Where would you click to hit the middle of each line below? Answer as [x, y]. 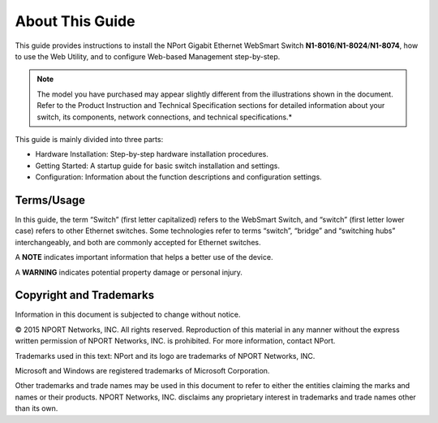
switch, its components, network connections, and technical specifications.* [164, 117]
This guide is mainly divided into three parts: [89, 139]
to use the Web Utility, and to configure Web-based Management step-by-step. [148, 56]
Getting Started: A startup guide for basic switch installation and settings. [157, 166]
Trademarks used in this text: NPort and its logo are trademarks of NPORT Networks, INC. [165, 356]
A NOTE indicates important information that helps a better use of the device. [144, 257]
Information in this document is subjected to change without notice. [128, 315]
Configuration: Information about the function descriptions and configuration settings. [178, 177]
